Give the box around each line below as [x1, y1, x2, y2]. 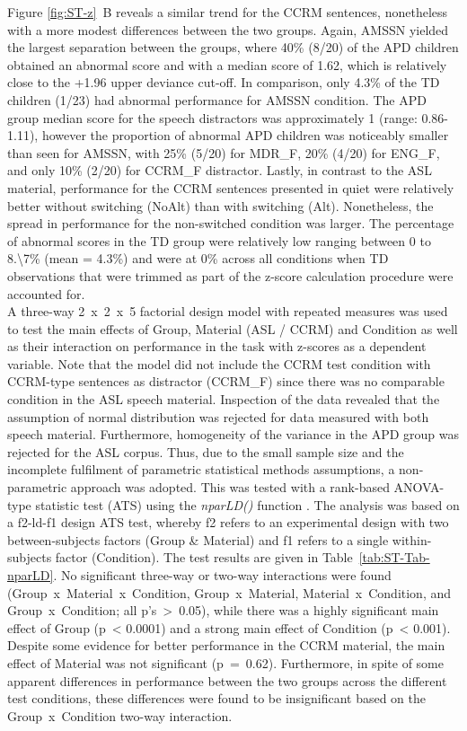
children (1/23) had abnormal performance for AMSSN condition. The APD [7, 90, 427, 109]
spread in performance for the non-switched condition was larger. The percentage [7, 214, 454, 233]
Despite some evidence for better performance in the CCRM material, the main [7, 636, 445, 655]
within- [392, 530, 432, 549]
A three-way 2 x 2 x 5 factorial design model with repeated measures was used [7, 302, 448, 321]
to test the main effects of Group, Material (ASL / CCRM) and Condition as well [7, 319, 458, 338]
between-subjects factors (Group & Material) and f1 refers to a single [7, 530, 389, 549]
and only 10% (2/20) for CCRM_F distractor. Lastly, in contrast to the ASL [7, 161, 432, 180]
